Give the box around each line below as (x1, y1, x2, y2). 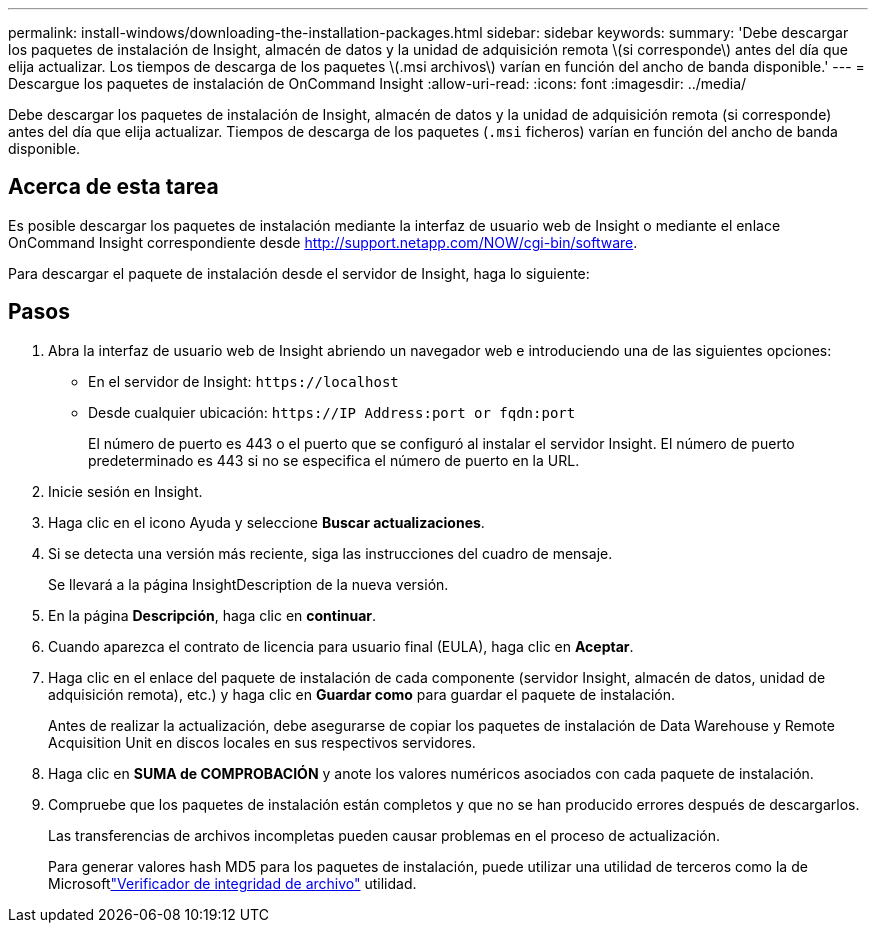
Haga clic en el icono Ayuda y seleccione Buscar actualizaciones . (48, 513, 485, 531)
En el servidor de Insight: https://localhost (88, 372, 399, 390)
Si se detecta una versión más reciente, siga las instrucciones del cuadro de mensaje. (48, 544, 613, 562)
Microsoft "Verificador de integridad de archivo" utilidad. (48, 874, 417, 892)
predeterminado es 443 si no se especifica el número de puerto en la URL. (88, 451, 580, 469)
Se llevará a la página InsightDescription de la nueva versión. (48, 575, 449, 593)
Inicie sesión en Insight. (48, 482, 203, 500)
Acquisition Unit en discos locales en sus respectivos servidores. (48, 733, 476, 751)
